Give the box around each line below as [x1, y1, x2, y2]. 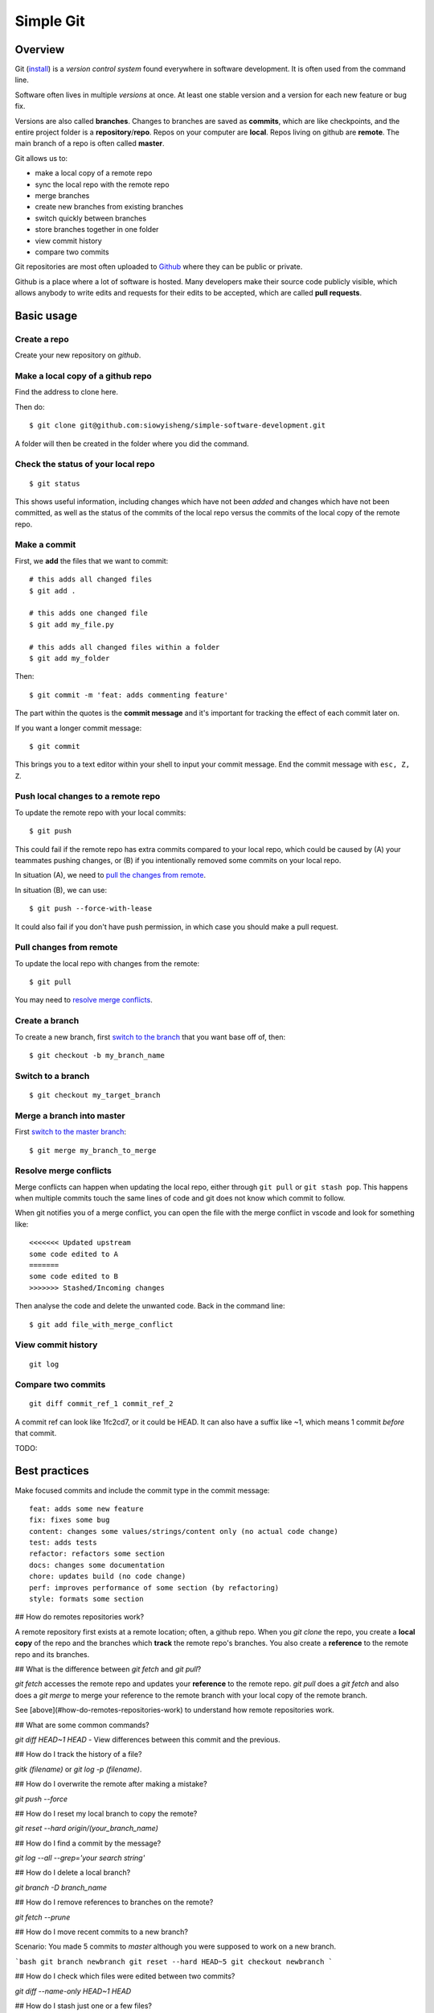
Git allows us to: [14, 153, 68, 163]
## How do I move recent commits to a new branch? [14, 1927, 189, 1937]
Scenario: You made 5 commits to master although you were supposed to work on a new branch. [14, 1941, 337, 1952]
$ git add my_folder [29, 653, 110, 663]
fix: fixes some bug [29, 1515, 110, 1525]
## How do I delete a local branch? [14, 1868, 131, 1878]
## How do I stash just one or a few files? [14, 2001, 153, 2011]
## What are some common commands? [14, 1720, 149, 1730]
